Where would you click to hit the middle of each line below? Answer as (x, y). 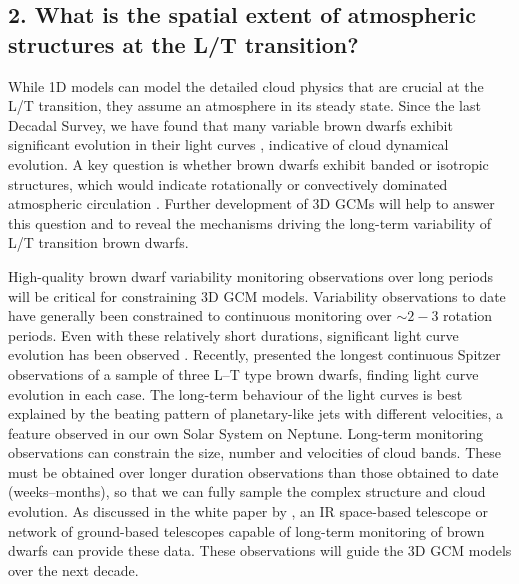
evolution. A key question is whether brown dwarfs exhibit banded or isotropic (248, 163)
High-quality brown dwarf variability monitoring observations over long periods (251, 275)
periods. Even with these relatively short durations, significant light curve (233, 334)
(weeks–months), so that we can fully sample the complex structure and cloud (247, 491)
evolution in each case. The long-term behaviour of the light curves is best (235, 393)
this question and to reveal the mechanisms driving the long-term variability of (250, 222)
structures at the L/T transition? (183, 43)
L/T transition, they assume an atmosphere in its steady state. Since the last (244, 105)
